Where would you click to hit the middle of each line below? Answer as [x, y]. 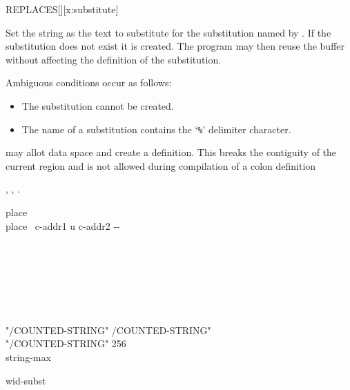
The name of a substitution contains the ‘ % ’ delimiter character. [156, 129]
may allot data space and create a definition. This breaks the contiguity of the [171, 152]
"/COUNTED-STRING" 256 [66, 343]
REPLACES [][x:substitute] [62, 9]
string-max [28, 357]
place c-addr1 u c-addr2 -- [63, 225]
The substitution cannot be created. [98, 105]
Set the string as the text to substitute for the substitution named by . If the [168, 32]
